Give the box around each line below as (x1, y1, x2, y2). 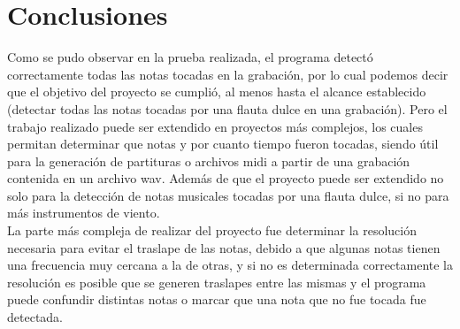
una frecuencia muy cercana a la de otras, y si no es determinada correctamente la (7, 256, 454, 274)
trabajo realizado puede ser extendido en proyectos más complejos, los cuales (7, 117, 423, 135)
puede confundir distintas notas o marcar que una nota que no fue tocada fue (7, 290, 426, 309)
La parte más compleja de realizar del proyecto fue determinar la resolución (7, 221, 417, 240)
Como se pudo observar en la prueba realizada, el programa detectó (7, 48, 373, 66)
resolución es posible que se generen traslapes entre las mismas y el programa (7, 272, 426, 291)
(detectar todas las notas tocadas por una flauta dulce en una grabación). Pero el (7, 99, 448, 118)
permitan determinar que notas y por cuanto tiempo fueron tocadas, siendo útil (7, 134, 439, 153)
